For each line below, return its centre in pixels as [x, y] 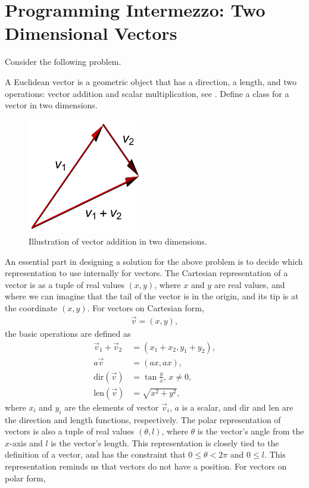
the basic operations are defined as [68, 333]
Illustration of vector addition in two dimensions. [118, 241]
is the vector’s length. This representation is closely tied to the [165, 442]
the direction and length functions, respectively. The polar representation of [143, 419]
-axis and [26, 442]
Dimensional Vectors [91, 33]
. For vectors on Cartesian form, [146, 308]
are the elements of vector [112, 407]
